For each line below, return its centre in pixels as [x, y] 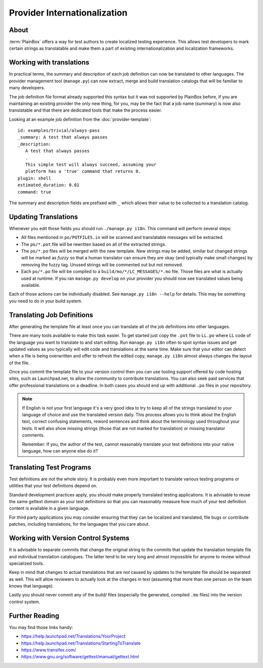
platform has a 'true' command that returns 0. [83, 171]
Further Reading [34, 616]
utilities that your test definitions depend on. [53, 486]
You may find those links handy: [41, 627]
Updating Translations [43, 217]
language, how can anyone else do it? [60, 451]
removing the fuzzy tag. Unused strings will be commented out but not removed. [102, 265]
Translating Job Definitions [51, 315]
